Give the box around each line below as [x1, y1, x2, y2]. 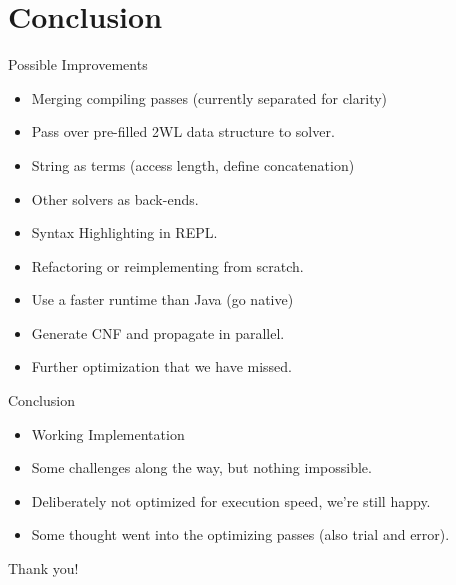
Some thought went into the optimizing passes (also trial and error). [31, 524, 450, 545]
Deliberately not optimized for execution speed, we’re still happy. [31, 490, 431, 511]
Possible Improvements [8, 54, 148, 75]
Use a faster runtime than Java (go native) [31, 289, 294, 310]
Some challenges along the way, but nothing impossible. [31, 457, 372, 478]
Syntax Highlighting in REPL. [31, 222, 218, 243]
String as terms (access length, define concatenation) [31, 154, 355, 175]
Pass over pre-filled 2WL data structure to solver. [31, 121, 335, 142]
